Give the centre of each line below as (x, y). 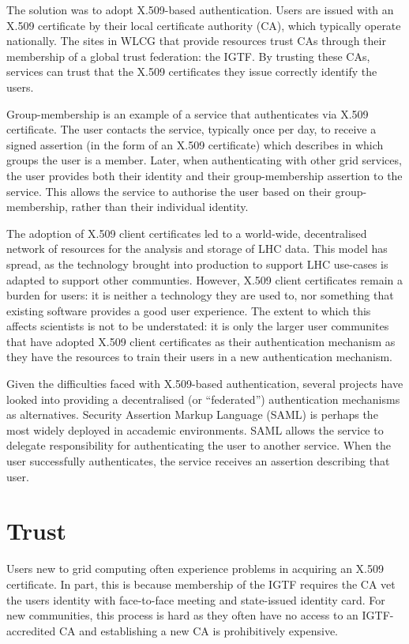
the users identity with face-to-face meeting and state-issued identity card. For (196, 599)
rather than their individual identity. (160, 207)
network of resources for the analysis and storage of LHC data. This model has (197, 249)
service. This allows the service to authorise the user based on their (169, 191)
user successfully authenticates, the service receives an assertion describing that (198, 461)
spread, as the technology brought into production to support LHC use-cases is (197, 264)
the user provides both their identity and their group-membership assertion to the (204, 175)
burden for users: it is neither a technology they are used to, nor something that (200, 295)
